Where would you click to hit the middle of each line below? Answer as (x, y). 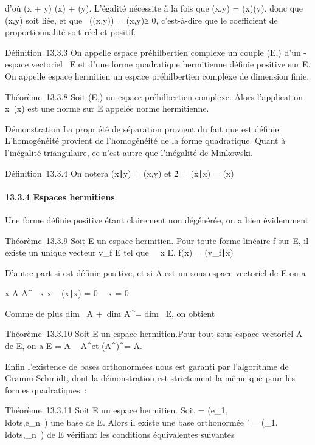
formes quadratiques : (46, 389)
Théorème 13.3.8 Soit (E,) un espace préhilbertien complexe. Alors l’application (154, 96)
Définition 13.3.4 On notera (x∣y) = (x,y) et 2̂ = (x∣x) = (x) (119, 173)
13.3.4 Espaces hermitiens (60, 196)
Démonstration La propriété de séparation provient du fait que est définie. (143, 128)
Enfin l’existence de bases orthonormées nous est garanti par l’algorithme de (147, 366)
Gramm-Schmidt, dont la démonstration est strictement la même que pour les (150, 378)
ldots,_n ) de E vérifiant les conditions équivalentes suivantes (120, 434)
